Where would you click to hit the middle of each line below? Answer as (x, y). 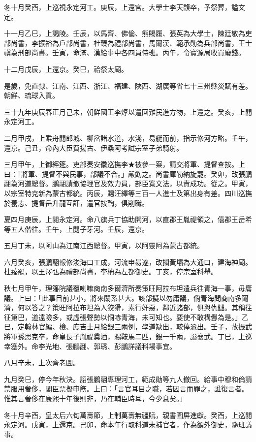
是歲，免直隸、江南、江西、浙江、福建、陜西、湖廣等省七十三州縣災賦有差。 (128, 85)
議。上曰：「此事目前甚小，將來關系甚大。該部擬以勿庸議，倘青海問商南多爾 (126, 298)
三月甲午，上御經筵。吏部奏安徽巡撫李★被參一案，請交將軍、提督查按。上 (125, 164)
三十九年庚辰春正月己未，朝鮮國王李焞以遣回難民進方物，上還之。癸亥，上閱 (128, 111)
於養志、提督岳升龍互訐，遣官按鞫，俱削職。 (76, 203)
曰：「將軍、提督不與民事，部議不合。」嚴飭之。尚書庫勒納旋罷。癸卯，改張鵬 (128, 174)
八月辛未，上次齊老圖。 (42, 363)
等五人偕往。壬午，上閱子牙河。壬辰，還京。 (76, 229)
